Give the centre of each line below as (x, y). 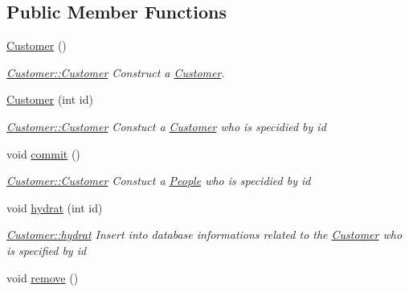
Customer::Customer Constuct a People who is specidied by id (159, 181)
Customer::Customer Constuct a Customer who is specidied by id (166, 126)
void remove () (43, 277)
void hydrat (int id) (55, 207)
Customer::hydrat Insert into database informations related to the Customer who (204, 234)
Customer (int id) (50, 99)
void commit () (43, 153)
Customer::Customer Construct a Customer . (116, 72)
